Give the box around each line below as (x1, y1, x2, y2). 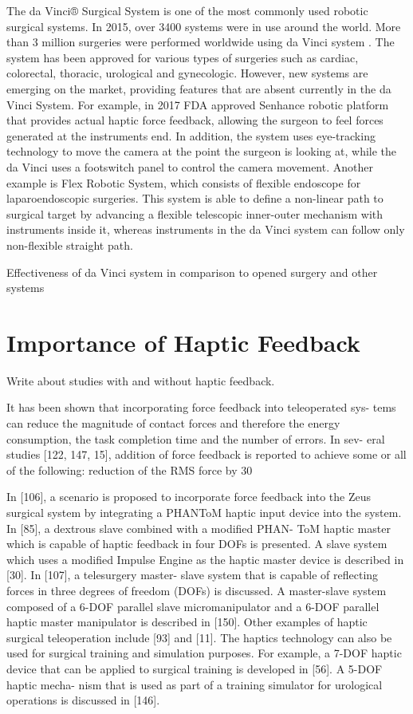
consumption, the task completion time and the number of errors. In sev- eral (6, 430, 385, 447)
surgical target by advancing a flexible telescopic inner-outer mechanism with (6, 205, 383, 222)
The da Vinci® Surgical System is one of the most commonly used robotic (6, 2, 368, 18)
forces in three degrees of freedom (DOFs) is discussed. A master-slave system (6, 582, 387, 598)
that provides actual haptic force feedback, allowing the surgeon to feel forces (6, 112, 383, 128)
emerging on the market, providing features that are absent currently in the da (6, 80, 391, 97)
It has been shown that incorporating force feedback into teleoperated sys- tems (6, 399, 396, 416)
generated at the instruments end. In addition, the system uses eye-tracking (6, 127, 376, 144)
